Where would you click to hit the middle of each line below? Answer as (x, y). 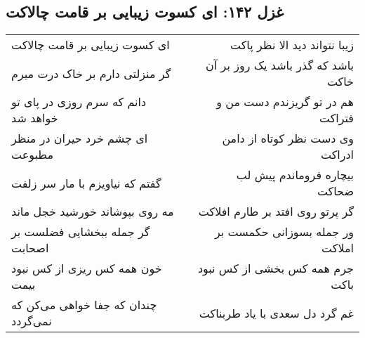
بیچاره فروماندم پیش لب (295, 175)
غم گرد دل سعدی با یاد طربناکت (276, 313)
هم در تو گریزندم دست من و (285, 102)
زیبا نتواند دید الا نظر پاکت (292, 45)
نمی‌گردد (32, 321)
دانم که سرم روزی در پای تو (79, 102)
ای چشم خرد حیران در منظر (80, 138)
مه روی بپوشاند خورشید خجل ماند (93, 212)
